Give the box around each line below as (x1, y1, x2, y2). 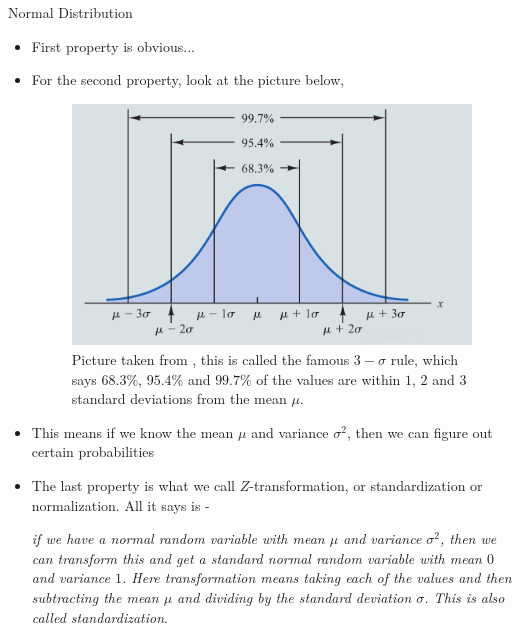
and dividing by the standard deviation (177, 586, 412, 607)
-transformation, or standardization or (249, 474, 483, 495)
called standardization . (31, 606, 168, 627)
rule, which (390, 348, 458, 369)
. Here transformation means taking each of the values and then (122, 567, 512, 588)
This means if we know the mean (31, 421, 234, 442)
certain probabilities (31, 441, 155, 462)
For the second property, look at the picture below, (31, 69, 345, 90)
